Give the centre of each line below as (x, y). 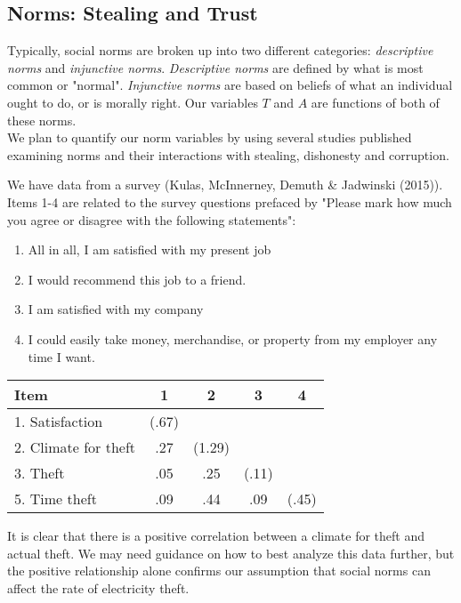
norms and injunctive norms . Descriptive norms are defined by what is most (215, 67)
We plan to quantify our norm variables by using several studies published (210, 137)
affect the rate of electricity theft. (98, 587)
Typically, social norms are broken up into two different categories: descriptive (220, 50)
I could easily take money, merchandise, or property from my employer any (233, 338)
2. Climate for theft (75, 447)
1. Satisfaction (59, 422)
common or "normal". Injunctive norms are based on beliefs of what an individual (230, 85)
